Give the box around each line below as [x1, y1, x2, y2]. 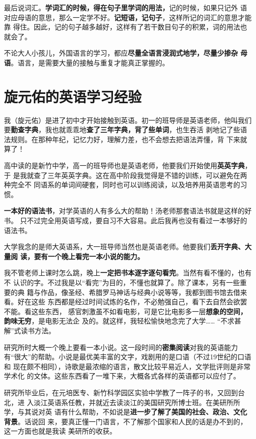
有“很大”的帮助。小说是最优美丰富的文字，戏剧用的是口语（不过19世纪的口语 [4, 351, 252, 362]
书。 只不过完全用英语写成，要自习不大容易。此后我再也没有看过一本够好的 [4, 215, 247, 226]
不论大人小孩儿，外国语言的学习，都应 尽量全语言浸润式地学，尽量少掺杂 [4, 48, 238, 58]
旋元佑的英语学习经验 [4, 86, 142, 106]
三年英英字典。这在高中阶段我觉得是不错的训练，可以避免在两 [47, 170, 247, 180]
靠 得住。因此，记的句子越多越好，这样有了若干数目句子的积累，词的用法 [4, 22, 240, 32]
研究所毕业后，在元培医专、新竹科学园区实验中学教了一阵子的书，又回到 [4, 387, 238, 397]
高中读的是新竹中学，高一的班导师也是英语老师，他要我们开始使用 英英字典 [4, 160, 245, 171]
